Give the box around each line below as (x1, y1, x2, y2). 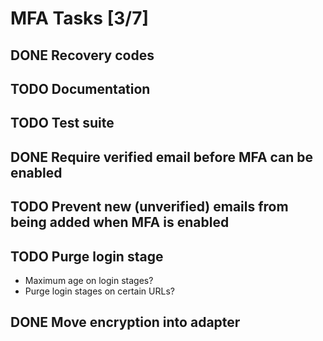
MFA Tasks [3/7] (10, 7, 149, 30)
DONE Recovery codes (10, 47, 155, 64)
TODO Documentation (10, 80, 151, 97)
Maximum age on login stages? (24, 274, 154, 286)
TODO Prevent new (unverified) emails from (10, 198, 289, 216)
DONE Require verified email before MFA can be (10, 148, 314, 166)
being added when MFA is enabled (10, 214, 230, 231)
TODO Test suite (10, 115, 115, 132)
